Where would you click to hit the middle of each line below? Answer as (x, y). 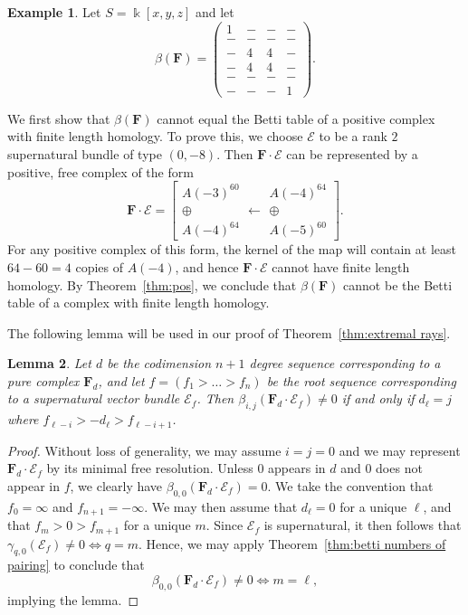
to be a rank (353, 136)
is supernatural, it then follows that (363, 525)
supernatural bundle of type (85, 154)
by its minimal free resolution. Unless (150, 468)
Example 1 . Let (54, 12)
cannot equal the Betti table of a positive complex (296, 118)
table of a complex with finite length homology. (138, 303)
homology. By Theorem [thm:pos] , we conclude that (152, 284)
